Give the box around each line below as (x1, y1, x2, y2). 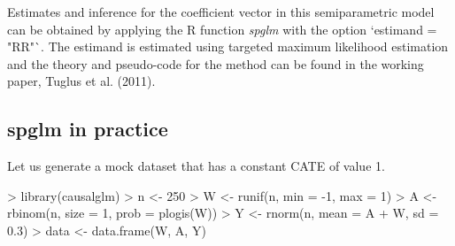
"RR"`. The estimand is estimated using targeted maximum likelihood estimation (7, 37, 449, 56)
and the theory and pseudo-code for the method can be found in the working (7, 54, 424, 73)
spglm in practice (7, 115, 168, 142)
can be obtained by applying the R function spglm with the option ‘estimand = (7, 19, 437, 38)
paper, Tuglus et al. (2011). (7, 72, 156, 90)
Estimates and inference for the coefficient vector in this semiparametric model (7, 3, 435, 20)
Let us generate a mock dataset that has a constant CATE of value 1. (7, 157, 385, 175)
